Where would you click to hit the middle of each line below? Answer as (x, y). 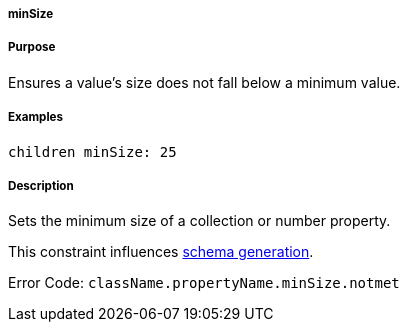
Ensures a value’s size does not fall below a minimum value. (204, 82)
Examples (35, 117)
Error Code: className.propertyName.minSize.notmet (204, 283)
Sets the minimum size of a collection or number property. (199, 221)
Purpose (32, 47)
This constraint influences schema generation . (161, 252)
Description (41, 185)
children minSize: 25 (92, 151)
